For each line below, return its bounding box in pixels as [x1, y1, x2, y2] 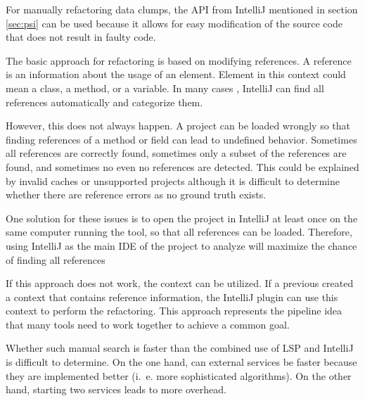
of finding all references [6, 252, 105, 267]
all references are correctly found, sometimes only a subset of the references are [6, 146, 347, 160]
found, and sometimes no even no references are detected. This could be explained [6, 159, 359, 174]
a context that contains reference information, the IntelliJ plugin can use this [6, 289, 338, 304]
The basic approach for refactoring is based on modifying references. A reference [6, 53, 352, 68]
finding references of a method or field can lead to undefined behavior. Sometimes [6, 132, 357, 146]
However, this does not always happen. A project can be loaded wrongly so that [6, 118, 351, 133]
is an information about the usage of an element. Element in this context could [6, 67, 346, 82]
